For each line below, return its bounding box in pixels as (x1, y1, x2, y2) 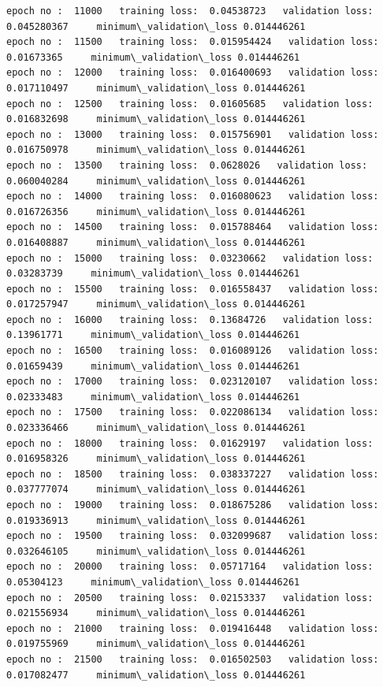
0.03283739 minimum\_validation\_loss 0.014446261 (6, 268, 300, 280)
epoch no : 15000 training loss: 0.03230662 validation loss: (6, 252, 374, 264)
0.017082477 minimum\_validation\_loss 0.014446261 (6, 669, 306, 681)
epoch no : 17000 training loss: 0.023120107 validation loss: (6, 376, 379, 388)
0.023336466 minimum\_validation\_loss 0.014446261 (6, 422, 306, 434)
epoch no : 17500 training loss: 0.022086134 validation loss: (6, 407, 379, 418)
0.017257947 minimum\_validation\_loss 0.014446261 (6, 299, 306, 310)
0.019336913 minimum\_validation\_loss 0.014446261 (6, 514, 306, 526)
